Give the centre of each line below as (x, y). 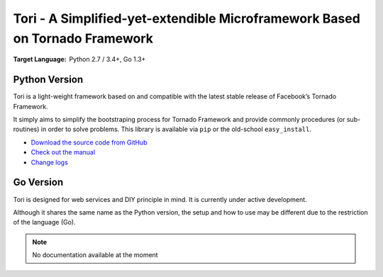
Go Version (38, 182)
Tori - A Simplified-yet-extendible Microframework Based (187, 18)
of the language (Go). (44, 222)
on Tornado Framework (83, 38)
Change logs (50, 162)
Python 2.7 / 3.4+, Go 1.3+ (107, 60)
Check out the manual (63, 152)
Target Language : (40, 60)
